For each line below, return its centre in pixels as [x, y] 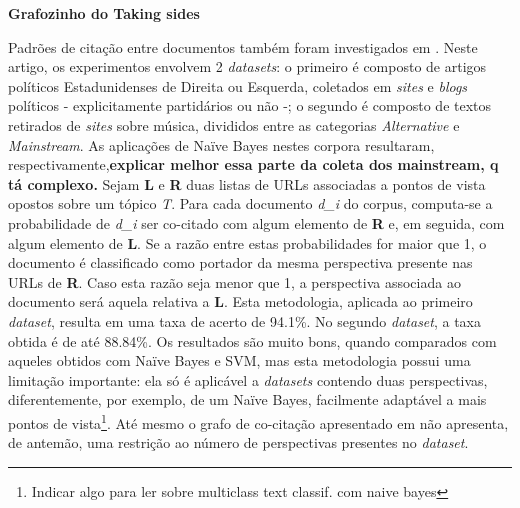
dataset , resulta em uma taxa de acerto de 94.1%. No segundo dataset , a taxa [245, 320]
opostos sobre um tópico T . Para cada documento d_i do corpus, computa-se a [250, 203]
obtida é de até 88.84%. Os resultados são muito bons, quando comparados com [252, 340]
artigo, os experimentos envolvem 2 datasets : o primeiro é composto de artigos [247, 66]
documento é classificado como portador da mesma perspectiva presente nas [240, 262]
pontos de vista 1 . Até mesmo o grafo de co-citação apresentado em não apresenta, [258, 421]
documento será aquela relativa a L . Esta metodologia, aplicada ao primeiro [240, 301]
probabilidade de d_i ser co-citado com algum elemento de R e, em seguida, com [256, 222]
